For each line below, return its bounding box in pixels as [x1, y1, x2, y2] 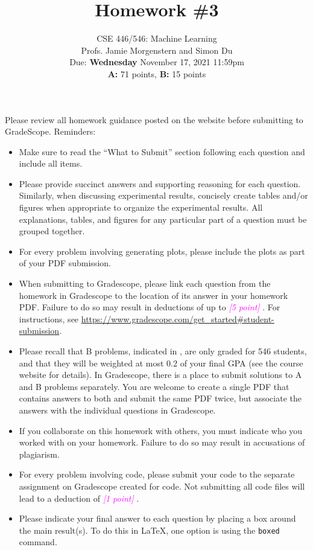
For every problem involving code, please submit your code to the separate [19, 468, 295, 481]
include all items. [19, 157, 83, 170]
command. [19, 536, 57, 548]
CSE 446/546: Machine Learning [96, 32, 217, 45]
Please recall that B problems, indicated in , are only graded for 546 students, [19, 345, 307, 357]
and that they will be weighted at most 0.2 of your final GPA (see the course [19, 356, 303, 369]
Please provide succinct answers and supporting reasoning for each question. [19, 177, 301, 190]
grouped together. [19, 225, 85, 237]
